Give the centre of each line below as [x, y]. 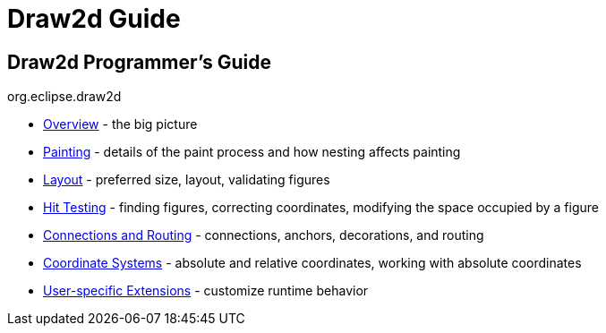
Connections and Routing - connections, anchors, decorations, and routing [264, 235]
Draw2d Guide [94, 19]
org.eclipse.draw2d [64, 97]
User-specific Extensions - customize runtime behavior [206, 291]
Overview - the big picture [120, 124]
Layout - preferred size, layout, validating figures [187, 180]
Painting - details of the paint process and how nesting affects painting [252, 152]
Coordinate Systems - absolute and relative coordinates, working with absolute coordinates [312, 263]
